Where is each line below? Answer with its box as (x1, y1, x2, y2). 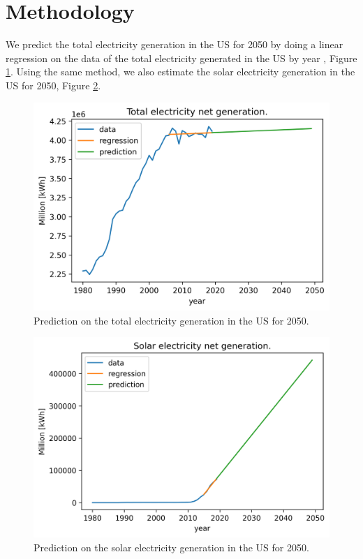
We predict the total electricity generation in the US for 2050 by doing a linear (6, 37, 343, 52)
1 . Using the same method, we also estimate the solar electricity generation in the (6, 64, 355, 79)
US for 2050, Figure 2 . (6, 77, 101, 92)
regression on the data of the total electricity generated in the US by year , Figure (6, 50, 357, 65)
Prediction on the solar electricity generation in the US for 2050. (34, 539, 309, 554)
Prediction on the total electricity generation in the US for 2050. (34, 313, 309, 327)
